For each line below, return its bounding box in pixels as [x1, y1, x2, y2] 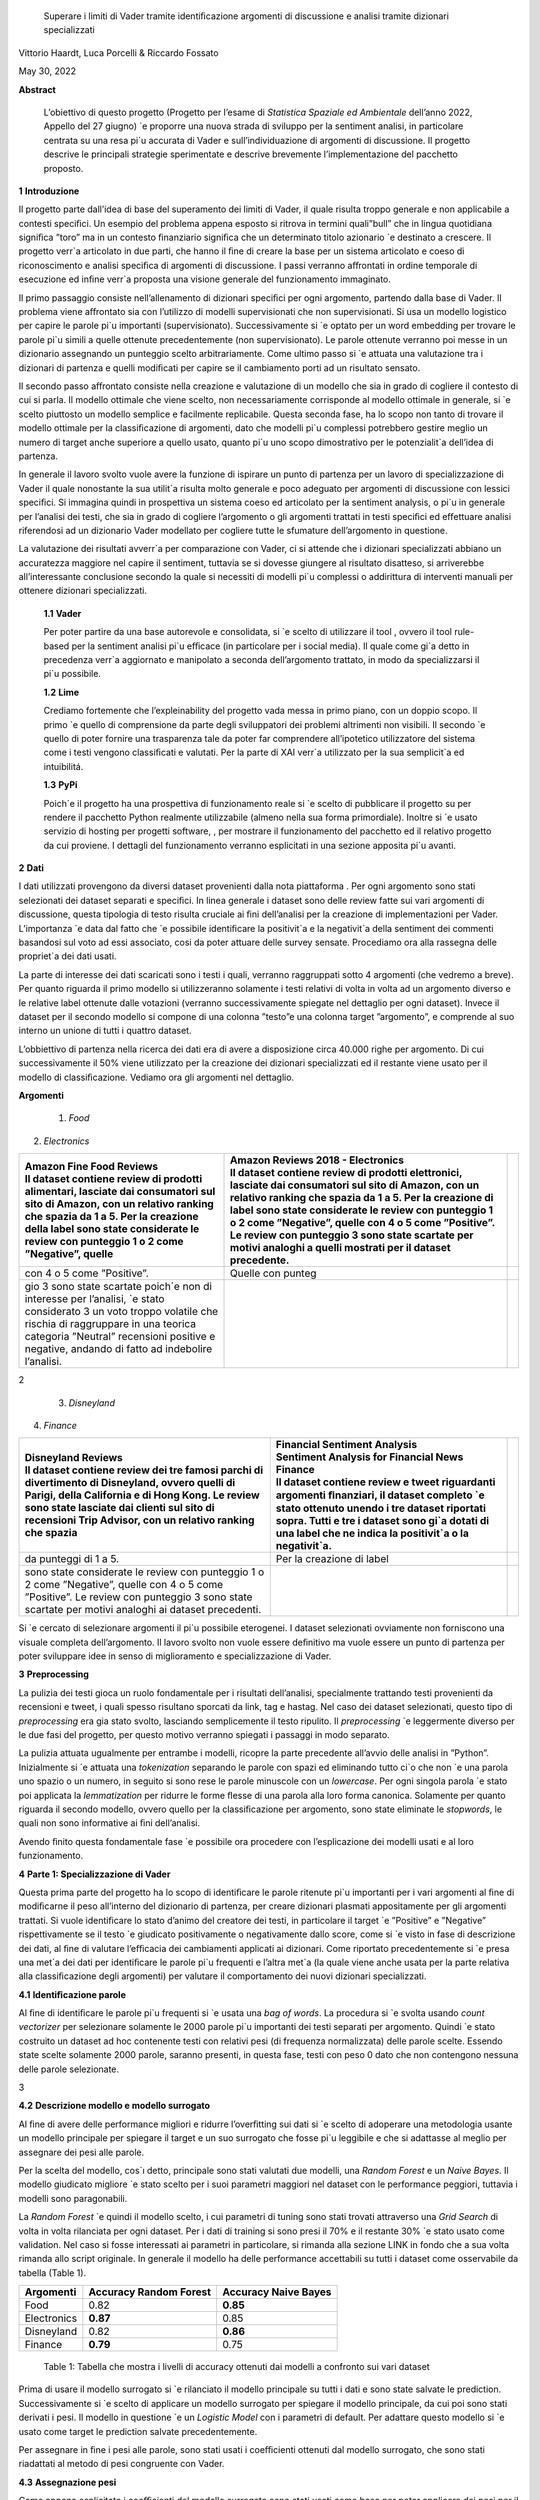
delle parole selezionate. [18, 2063, 120, 2075]
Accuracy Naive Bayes [221, 2285, 332, 2299]
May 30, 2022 [18, 65, 77, 77]
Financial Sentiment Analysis [275, 1438, 418, 1452]
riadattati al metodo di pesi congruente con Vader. [18, 2458, 225, 2470]
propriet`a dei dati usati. [18, 950, 117, 962]
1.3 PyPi [43, 779, 78, 791]
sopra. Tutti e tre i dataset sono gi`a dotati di [275, 1514, 490, 1528]
